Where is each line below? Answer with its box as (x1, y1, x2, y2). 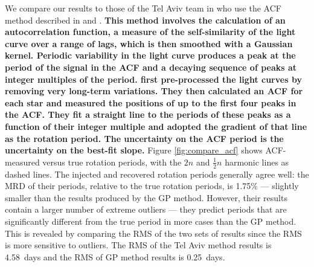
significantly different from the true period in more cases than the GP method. (5, 214, 296, 227)
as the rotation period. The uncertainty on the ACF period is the (5, 132, 284, 144)
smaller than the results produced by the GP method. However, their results (5, 191, 287, 204)
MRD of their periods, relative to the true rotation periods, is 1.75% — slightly (5, 179, 299, 192)
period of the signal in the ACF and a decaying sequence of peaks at (5, 60, 297, 73)
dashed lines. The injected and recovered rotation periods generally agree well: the (5, 167, 309, 180)
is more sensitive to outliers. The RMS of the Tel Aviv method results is (5, 239, 272, 251)
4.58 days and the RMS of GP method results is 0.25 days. (5, 250, 225, 263)
